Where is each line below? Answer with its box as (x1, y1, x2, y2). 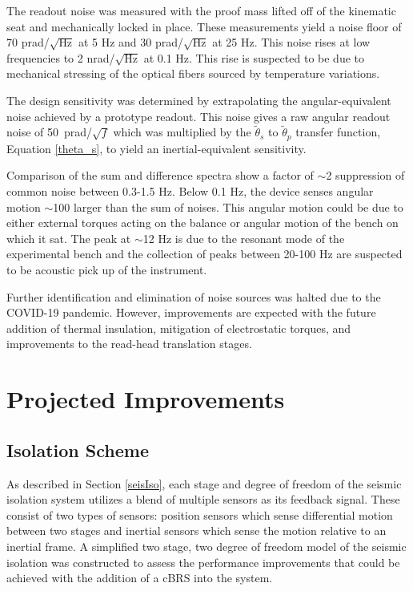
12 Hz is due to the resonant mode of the (142, 229, 345, 246)
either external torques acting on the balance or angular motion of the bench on (6, 214, 399, 231)
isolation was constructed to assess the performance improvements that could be (6, 553, 400, 570)
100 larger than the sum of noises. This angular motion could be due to (53, 198, 403, 215)
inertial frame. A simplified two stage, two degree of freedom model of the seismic (6, 537, 407, 554)
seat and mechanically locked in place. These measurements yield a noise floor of (6, 18, 402, 34)
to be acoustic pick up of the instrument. (6, 261, 207, 277)
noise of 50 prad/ (6, 123, 93, 140)
